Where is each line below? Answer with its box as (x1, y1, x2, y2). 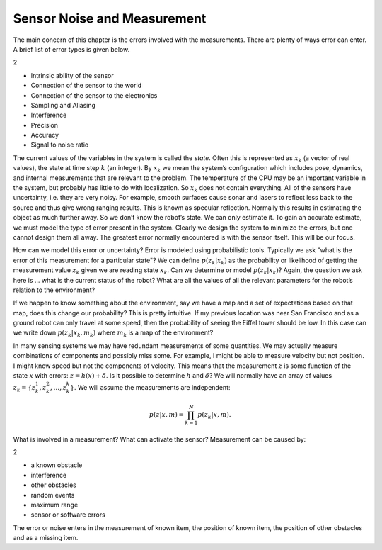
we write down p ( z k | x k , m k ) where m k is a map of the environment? (13, 328, 214, 339)
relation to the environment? (13, 286, 95, 294)
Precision (30, 120, 58, 129)
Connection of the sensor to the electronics (30, 91, 158, 99)
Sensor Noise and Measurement (13, 11, 207, 26)
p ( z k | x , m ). (197, 410, 231, 420)
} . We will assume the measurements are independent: (70, 383, 231, 392)
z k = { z (13, 383, 35, 393)
